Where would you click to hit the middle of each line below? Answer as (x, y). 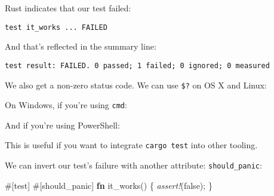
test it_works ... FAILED (56, 27)
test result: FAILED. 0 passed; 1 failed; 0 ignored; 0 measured (137, 65)
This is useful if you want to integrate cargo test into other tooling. (131, 145)
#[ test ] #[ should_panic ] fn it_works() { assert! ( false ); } (109, 185)
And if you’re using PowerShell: (62, 125)
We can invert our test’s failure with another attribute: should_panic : (133, 165)
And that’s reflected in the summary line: (81, 46)
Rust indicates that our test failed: (68, 8)
